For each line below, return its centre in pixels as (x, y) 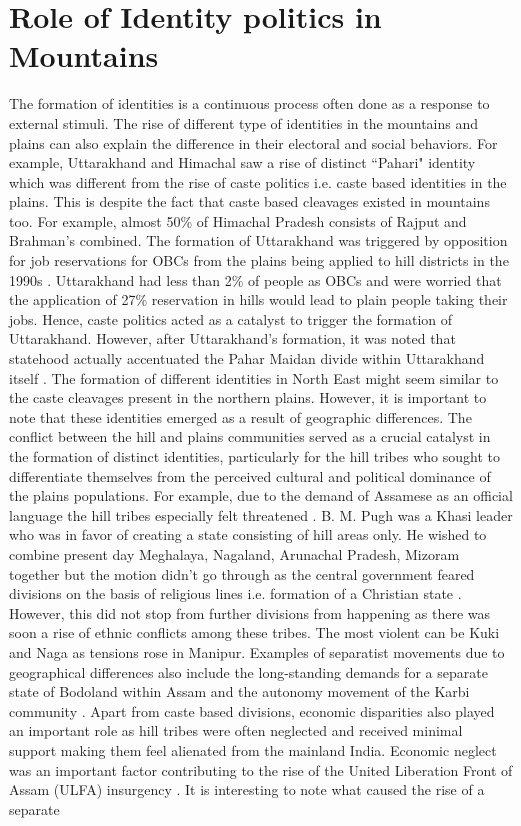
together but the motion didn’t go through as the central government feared (242, 573)
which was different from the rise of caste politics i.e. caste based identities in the (258, 181)
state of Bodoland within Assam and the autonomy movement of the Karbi (239, 691)
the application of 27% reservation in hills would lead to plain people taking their (258, 299)
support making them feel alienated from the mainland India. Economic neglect (253, 749)
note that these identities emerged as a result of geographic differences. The (240, 416)
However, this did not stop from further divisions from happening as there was (249, 612)
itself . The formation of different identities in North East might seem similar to (254, 377)
